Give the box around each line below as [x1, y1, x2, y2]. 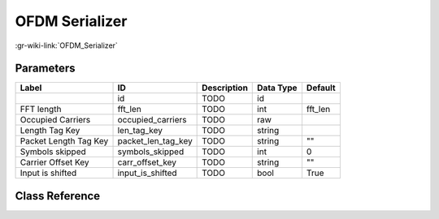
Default [306, 82, 337, 93]
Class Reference [15, 189, 101, 203]
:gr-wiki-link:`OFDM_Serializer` [15, 41, 118, 50]
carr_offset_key [117, 157, 177, 168]
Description [202, 82, 248, 93]
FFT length [20, 104, 62, 115]
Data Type [257, 82, 298, 93]
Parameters [15, 62, 76, 75]
